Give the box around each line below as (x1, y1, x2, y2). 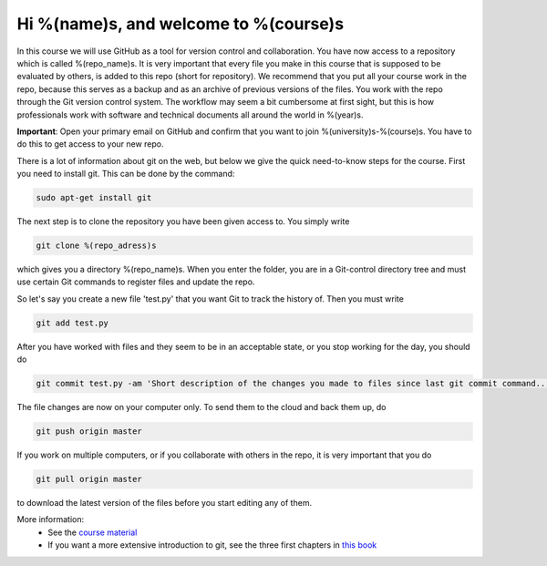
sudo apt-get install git (36, 192, 152, 203)
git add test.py (36, 317, 109, 328)
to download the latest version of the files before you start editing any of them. (16, 498, 313, 509)
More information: (16, 514, 85, 525)
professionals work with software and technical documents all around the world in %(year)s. (16, 109, 364, 120)
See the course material (47, 527, 138, 538)
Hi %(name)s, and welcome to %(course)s (16, 14, 345, 34)
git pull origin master (36, 474, 143, 485)
